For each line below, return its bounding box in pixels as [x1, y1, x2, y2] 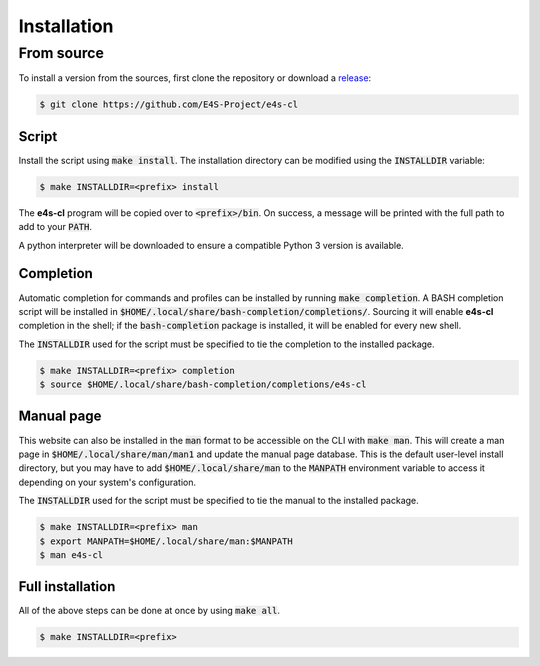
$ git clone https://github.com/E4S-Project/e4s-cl [39, 99, 299, 110]
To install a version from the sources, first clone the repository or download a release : [18, 72, 372, 84]
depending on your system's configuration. [18, 476, 197, 488]
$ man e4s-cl [39, 549, 104, 560]
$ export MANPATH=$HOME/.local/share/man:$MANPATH [39, 535, 294, 547]
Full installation [18, 578, 116, 595]
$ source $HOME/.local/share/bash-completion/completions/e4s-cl [39, 379, 367, 390]
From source [18, 44, 105, 62]
